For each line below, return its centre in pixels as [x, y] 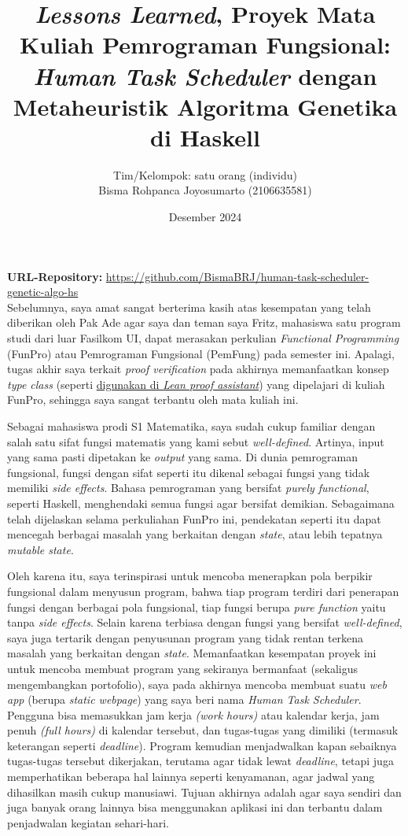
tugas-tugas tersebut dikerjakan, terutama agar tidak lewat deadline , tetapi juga [200, 761]
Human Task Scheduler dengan [205, 76]
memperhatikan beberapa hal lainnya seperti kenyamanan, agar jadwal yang [191, 777]
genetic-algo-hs [43, 292]
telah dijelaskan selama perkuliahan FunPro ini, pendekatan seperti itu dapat [194, 518]
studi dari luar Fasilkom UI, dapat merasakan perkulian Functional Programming [203, 338]
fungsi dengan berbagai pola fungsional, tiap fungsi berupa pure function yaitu [197, 607]
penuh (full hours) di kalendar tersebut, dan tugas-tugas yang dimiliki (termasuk [203, 730]
